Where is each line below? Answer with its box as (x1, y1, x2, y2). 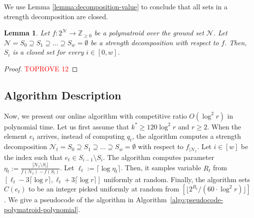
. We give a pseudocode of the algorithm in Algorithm (4, 194, 167, 205)
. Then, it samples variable (121, 162, 201, 173)
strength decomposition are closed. (4, 11, 108, 21)
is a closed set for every (12, 47, 84, 57)
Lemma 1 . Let (4, 28, 50, 38)
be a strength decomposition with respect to (91, 37, 219, 47)
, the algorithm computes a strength (132, 131, 241, 141)
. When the (207, 121, 241, 131)
